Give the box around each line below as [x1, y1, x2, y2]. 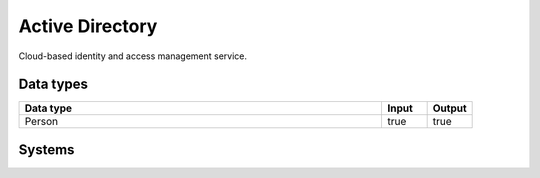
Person [24, 115, 59, 129]
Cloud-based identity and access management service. [18, 50, 248, 62]
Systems [18, 141, 75, 158]
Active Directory [18, 15, 158, 37]
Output [432, 101, 467, 115]
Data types [18, 76, 89, 93]
